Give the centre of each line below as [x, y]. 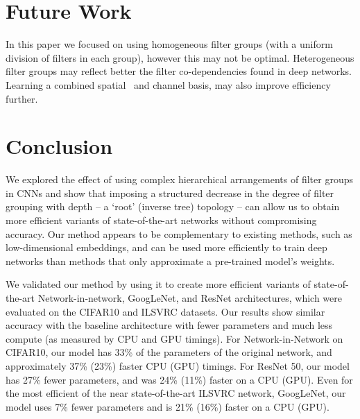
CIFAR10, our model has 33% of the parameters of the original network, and [169, 352]
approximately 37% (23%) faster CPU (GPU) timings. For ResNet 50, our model [178, 365]
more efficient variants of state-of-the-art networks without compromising [161, 220]
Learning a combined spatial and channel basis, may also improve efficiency [168, 84]
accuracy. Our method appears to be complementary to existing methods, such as [179, 233]
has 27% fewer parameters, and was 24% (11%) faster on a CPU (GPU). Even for [179, 379]
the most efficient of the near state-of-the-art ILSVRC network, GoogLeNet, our [176, 393]
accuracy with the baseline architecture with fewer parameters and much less [169, 325]
